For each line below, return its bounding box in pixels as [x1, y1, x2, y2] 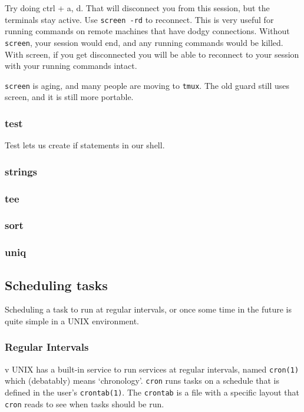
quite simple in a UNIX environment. [5, 314, 140, 327]
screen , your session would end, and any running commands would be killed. [5, 36, 283, 48]
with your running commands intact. [5, 59, 137, 72]
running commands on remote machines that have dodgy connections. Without [5, 25, 290, 37]
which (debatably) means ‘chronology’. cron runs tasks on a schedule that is [5, 374, 279, 387]
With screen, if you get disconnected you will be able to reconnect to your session [5, 48, 299, 60]
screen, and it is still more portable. [5, 91, 134, 103]
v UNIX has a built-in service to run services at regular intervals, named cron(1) [5, 363, 299, 375]
